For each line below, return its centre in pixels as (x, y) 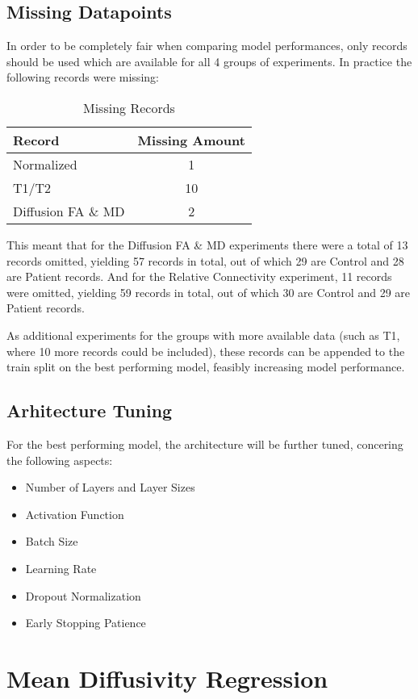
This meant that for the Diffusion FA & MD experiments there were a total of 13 (207, 244)
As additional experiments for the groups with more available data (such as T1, (203, 335)
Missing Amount (191, 140)
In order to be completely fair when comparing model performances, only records (207, 46)
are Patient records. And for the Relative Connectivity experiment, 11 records (199, 276)
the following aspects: (60, 460)
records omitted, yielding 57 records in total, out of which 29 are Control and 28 (205, 260)
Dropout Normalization (83, 595)
